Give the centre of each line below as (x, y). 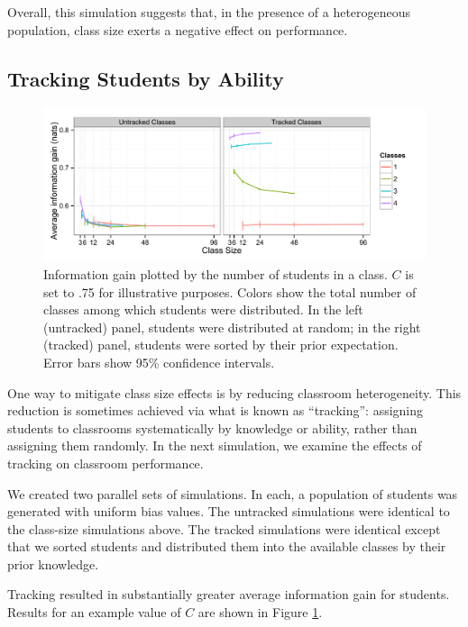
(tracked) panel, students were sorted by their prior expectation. (221, 345)
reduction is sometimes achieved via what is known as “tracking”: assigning (216, 410)
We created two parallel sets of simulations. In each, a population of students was (233, 493)
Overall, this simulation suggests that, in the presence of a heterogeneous (209, 12)
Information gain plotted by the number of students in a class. (216, 273)
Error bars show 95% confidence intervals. (159, 362)
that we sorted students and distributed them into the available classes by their (227, 546)
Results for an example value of (94, 612)
